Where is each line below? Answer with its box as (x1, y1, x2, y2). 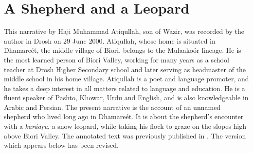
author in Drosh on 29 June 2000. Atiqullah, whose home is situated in (4, 35, 216, 46)
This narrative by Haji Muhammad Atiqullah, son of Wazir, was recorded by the (4, 26, 244, 36)
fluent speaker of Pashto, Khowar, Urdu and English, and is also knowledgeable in (4, 92, 249, 103)
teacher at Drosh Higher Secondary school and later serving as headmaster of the (4, 64, 246, 74)
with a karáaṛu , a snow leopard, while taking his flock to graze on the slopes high (4, 121, 247, 131)
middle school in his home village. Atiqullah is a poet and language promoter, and (4, 74, 249, 84)
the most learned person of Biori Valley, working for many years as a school (4, 54, 229, 64)
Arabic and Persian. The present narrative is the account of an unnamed (4, 102, 221, 112)
